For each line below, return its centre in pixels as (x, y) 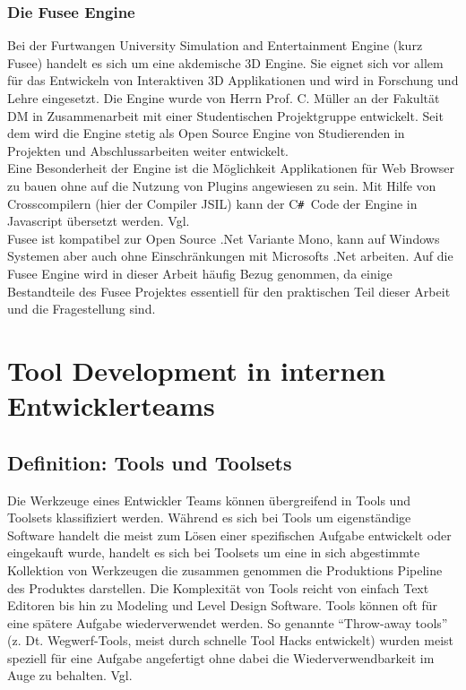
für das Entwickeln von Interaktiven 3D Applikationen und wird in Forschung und (233, 80)
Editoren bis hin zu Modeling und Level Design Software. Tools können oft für (223, 605)
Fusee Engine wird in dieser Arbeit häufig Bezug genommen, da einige (200, 273)
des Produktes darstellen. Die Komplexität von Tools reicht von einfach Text (218, 587)
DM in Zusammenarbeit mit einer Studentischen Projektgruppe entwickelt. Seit (225, 115)
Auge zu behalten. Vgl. (70, 675)
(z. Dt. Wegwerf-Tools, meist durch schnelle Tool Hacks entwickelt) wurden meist (231, 640)
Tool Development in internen (197, 370)
